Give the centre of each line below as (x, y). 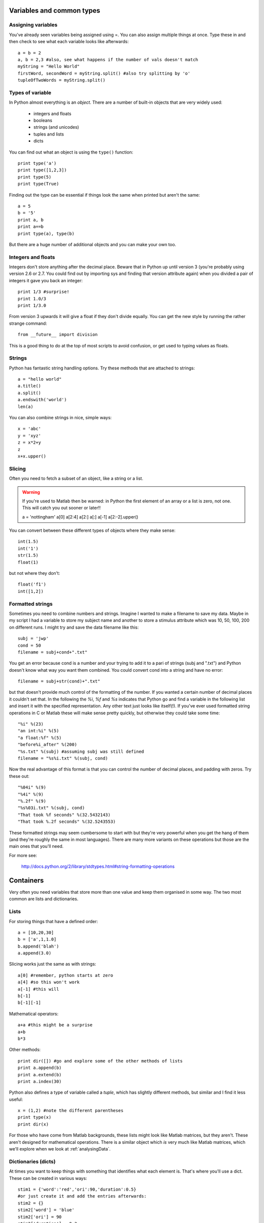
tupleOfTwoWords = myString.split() (62, 80)
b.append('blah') (38, 946)
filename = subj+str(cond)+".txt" (59, 681)
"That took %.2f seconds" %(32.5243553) (67, 822)
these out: (19, 776)
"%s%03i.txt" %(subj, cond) (51, 808)
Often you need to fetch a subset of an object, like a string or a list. (76, 478)
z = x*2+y (29, 442)
